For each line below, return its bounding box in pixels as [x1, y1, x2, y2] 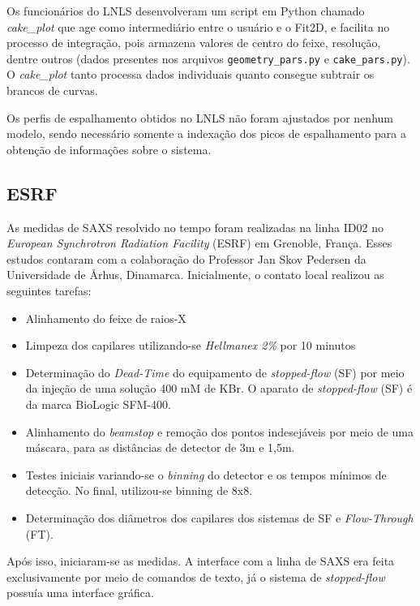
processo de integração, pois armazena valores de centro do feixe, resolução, [6, 34, 381, 51]
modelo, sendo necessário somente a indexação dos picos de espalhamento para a [6, 125, 406, 142]
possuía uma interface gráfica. [6, 584, 154, 601]
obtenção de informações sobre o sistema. [6, 140, 212, 157]
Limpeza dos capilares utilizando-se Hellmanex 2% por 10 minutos [25, 337, 356, 354]
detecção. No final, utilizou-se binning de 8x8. [25, 482, 253, 499]
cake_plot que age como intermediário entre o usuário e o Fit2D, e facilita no [6, 18, 390, 35]
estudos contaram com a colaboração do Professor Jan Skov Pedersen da [6, 250, 366, 267]
